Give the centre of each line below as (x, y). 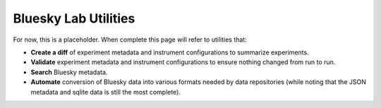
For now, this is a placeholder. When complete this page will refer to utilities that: (130, 40)
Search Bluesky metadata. (69, 72)
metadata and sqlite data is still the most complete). (106, 92)
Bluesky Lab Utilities (74, 18)
